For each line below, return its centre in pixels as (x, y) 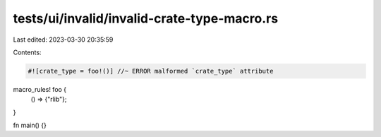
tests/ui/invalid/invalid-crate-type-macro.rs (146, 18)
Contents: (27, 52)
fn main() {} (30, 125)
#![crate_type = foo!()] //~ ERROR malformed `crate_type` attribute (151, 71)
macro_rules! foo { (40, 89)
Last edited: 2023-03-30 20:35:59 (63, 40)
